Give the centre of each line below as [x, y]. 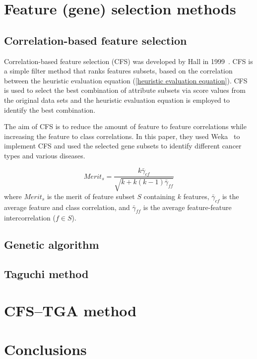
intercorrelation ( [30, 218]
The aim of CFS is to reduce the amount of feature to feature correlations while [125, 126]
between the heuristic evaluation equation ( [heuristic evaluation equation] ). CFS [126, 80]
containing [160, 196]
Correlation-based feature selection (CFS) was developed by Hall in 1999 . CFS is [128, 61]
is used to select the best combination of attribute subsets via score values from [125, 90]
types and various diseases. [45, 155]
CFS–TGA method [70, 310]
